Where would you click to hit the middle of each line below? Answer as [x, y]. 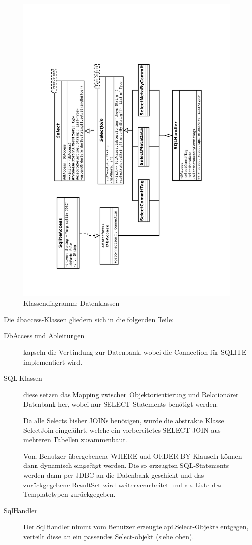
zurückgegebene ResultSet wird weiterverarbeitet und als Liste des [122, 484]
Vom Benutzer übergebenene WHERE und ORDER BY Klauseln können [133, 456]
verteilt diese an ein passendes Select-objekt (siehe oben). [109, 536]
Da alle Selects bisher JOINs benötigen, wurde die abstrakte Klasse [124, 420]
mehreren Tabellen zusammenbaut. [75, 439]
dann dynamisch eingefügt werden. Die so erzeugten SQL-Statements [126, 465]
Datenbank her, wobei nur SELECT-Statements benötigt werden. [121, 404]
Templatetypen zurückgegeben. [70, 494]
